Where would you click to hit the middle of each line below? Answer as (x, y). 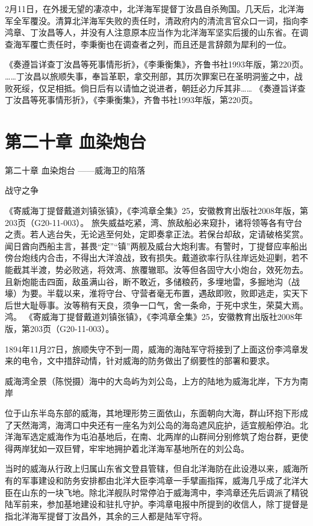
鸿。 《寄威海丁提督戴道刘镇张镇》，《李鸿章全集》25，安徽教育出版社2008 (150, 317)
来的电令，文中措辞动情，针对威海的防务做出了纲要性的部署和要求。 (140, 361)
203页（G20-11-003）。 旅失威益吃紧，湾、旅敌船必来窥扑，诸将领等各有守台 (153, 222)
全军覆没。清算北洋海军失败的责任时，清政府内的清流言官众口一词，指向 (156, 20)
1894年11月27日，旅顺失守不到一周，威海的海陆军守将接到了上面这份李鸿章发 (156, 349)
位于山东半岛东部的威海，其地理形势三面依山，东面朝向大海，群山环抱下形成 (156, 412)
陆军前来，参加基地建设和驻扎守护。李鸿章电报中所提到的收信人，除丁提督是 (156, 504)
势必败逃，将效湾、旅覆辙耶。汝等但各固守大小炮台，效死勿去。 (181, 270)
